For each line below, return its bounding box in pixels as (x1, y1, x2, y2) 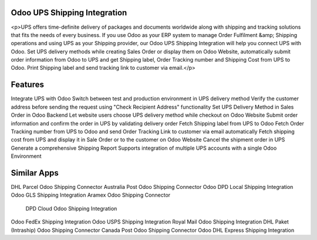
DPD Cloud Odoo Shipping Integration (25, 205, 117, 212)
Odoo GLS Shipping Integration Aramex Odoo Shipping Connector (11, 191, 171, 199)
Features (11, 80, 44, 90)
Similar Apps (11, 168, 59, 178)
